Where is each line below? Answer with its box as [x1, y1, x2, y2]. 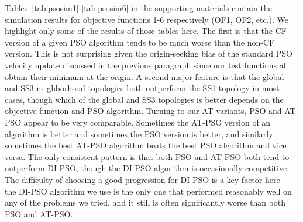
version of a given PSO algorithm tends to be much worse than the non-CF [5, 36, 275, 48]
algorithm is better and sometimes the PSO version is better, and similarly [5, 127, 273, 140]
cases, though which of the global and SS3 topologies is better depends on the [5, 93, 284, 105]
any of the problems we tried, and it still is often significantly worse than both [5, 196, 286, 209]
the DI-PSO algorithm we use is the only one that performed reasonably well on [5, 185, 292, 197]
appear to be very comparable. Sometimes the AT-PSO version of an [23, 116, 271, 128]
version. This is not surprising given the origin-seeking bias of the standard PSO [5, 47, 292, 60]
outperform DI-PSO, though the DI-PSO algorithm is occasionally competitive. [5, 162, 290, 174]
